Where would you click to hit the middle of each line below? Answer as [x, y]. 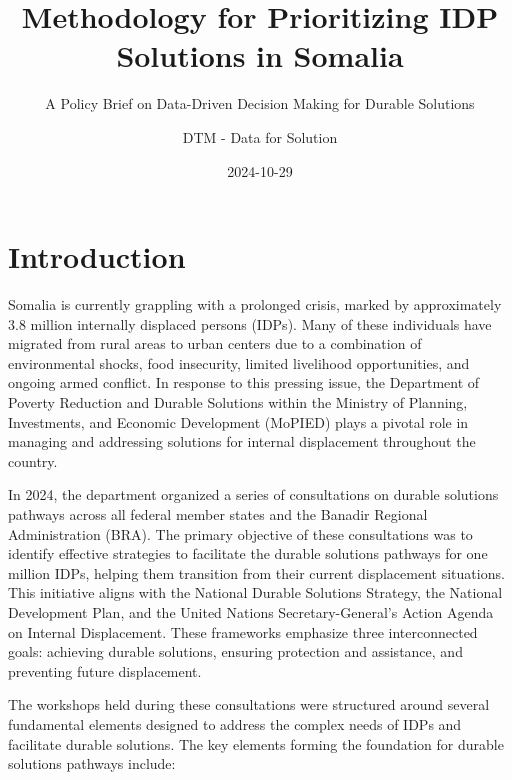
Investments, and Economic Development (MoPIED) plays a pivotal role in [238, 421]
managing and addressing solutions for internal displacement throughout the [242, 441]
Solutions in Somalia [260, 55]
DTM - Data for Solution [260, 136]
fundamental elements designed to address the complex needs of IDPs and [235, 723]
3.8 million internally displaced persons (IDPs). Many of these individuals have [250, 323]
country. [33, 460]
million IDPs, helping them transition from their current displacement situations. [256, 572]
